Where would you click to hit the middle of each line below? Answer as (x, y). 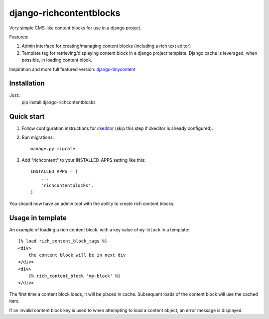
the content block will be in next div (77, 255)
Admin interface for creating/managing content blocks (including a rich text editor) (106, 46)
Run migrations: (38, 137)
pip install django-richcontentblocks (59, 102)
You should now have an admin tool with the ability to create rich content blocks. (92, 204)
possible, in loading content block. (57, 60)
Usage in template (38, 218)
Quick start (27, 116)
